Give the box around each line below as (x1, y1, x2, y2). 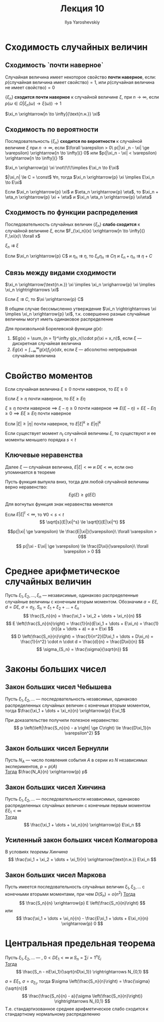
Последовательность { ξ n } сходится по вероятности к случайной (5, 138, 142, 145)
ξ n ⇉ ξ (5, 242, 19, 249)
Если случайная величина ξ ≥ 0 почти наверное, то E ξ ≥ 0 (5, 386, 128, 392)
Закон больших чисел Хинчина (5, 783, 106, 791)
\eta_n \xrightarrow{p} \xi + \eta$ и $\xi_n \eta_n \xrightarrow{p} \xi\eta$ (5, 194, 152, 200)
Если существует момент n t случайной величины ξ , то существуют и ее (5, 430, 156, 437)
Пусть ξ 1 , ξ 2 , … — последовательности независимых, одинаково (5, 796, 140, 803)
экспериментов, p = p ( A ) (5, 764, 57, 770)
